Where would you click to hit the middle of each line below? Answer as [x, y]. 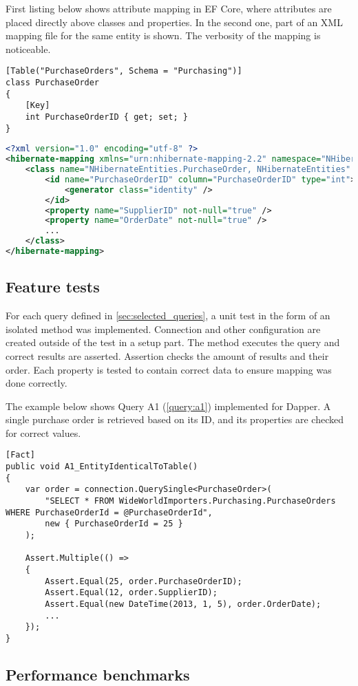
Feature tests [53, 287]
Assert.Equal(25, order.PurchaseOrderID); [144, 581]
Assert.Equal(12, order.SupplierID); [131, 593]
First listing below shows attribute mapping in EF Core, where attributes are [169, 8]
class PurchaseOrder [53, 83]
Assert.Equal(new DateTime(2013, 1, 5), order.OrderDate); [183, 604]
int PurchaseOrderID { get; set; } [106, 117]
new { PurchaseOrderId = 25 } [114, 524]
